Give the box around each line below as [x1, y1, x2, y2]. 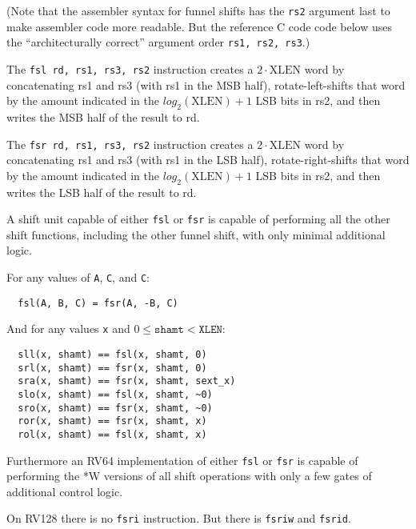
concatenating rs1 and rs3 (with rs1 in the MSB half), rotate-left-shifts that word [6, 76, 406, 93]
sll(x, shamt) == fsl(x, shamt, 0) [18, 349, 207, 360]
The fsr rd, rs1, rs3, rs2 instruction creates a [6, 135, 254, 152]
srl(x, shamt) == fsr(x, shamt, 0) [18, 362, 207, 374]
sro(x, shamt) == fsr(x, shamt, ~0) [18, 402, 213, 414]
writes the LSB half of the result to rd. [6, 183, 197, 200]
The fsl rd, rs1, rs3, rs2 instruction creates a [6, 60, 254, 77]
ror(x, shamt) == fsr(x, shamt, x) [18, 415, 207, 427]
